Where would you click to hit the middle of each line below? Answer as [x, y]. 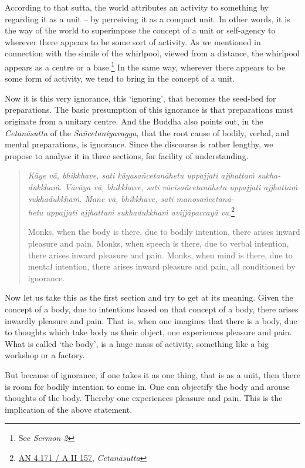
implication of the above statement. [69, 409]
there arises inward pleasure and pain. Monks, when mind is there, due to [160, 255]
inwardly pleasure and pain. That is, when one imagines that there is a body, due [151, 320]
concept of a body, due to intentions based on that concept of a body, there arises [152, 309]
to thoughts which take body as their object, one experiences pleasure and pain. [148, 332]
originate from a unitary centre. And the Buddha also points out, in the [134, 121]
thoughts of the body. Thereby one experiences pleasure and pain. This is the [144, 398]
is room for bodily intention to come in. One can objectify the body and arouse [147, 386]
